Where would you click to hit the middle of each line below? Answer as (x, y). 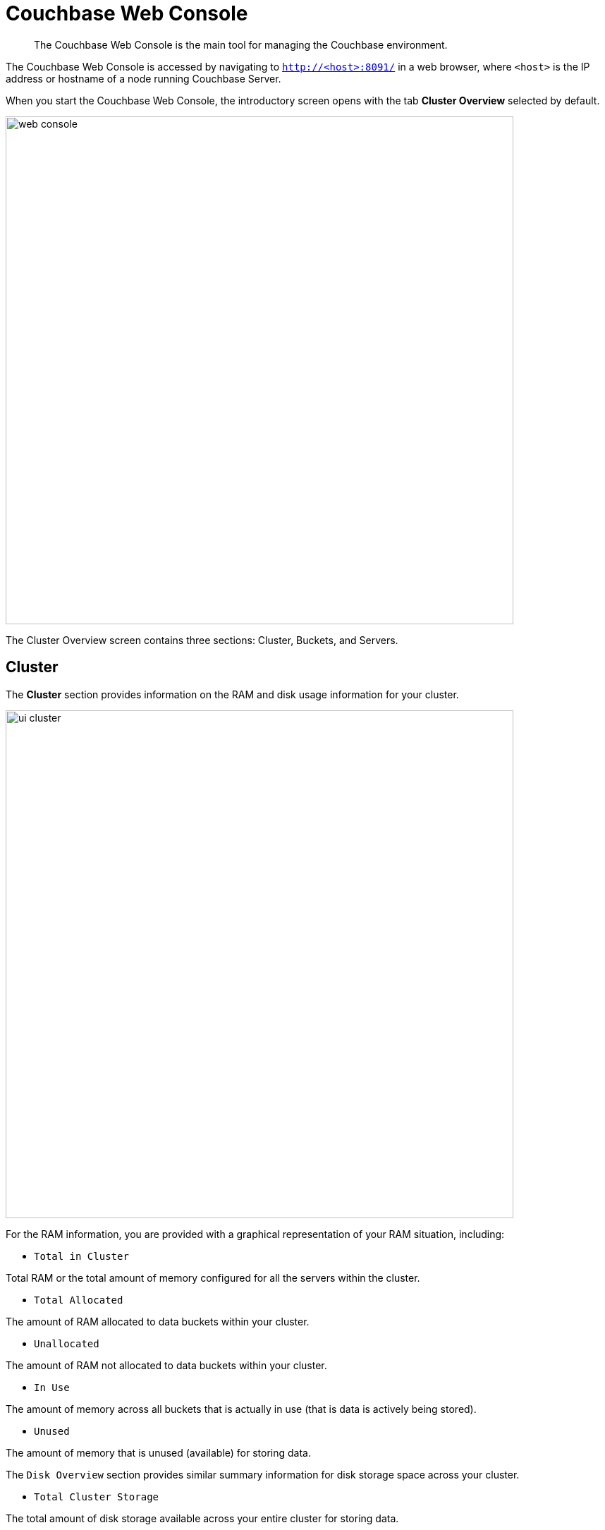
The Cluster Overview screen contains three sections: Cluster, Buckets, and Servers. (202, 640)
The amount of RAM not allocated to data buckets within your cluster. (166, 1365)
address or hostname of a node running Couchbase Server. (143, 78)
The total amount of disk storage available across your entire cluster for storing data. (202, 1518)
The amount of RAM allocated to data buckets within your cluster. (158, 1321)
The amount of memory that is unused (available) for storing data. (158, 1452)
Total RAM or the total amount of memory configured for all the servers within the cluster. (213, 1277)
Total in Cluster (81, 1256)
